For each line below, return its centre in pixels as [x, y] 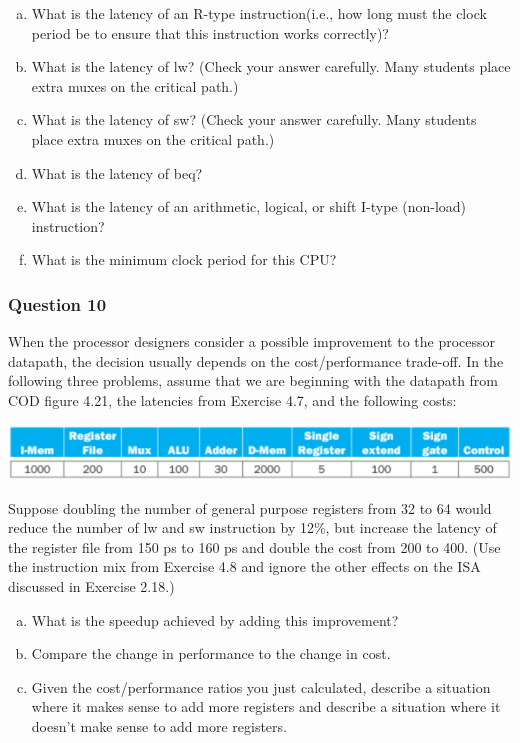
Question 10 [57, 303]
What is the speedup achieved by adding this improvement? [215, 619]
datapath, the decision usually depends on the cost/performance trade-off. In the [256, 360]
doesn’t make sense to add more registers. [159, 725]
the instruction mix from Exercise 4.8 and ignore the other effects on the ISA [244, 566]
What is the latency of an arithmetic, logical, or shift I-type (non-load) [249, 206]
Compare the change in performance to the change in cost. [211, 653]
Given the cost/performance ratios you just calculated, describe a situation [261, 686]
